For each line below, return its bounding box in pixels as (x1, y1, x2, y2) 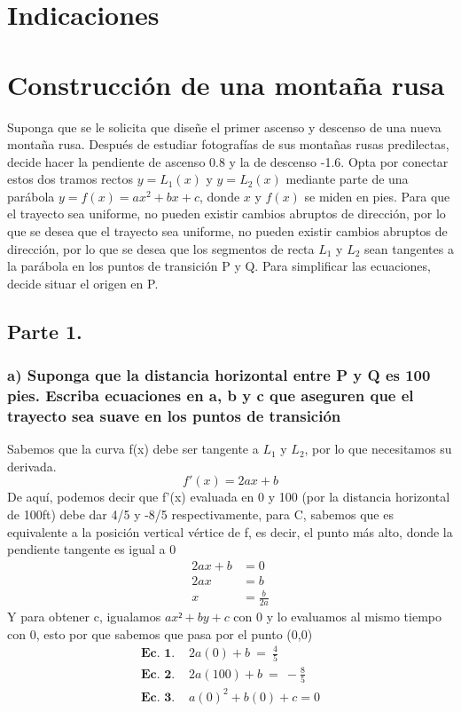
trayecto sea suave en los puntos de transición (7, 404, 341, 426)
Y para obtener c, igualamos (7, 607, 161, 626)
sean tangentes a (364, 239, 454, 257)
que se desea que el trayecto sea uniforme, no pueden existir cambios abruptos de (7, 222, 448, 241)
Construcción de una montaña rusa (7, 66, 445, 102)
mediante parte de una (285, 170, 409, 188)
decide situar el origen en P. (7, 273, 159, 292)
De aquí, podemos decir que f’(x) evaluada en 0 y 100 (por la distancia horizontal (7, 487, 450, 506)
